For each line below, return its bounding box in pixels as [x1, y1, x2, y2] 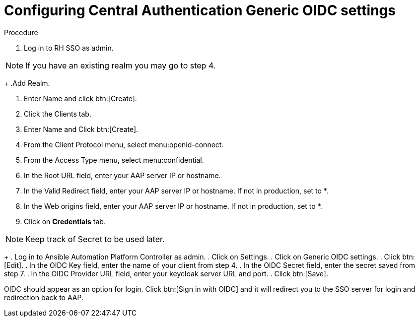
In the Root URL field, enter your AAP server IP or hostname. [24, 171, 221, 180]
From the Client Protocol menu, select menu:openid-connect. [24, 140, 224, 149]
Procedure [4, 28, 38, 37]
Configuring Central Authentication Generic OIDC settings [4, 2, 396, 19]
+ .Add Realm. [4, 78, 50, 87]
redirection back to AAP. [4, 293, 83, 302]
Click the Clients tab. [24, 109, 91, 118]
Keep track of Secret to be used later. [25, 234, 165, 244]
